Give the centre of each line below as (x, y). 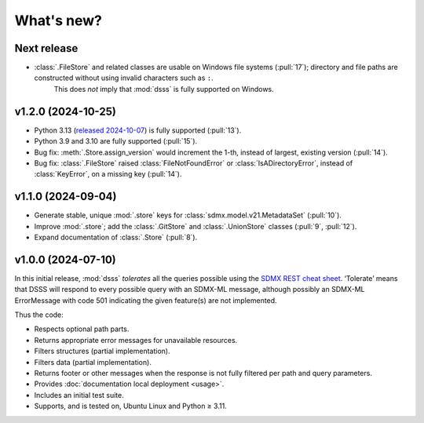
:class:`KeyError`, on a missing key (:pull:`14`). (108, 174)
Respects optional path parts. (82, 329)
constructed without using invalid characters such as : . (124, 78)
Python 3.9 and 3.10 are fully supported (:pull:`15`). (116, 141)
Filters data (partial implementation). (93, 362)
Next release (46, 48)
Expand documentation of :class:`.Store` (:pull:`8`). (116, 237)
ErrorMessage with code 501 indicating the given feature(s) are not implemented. (146, 300)
